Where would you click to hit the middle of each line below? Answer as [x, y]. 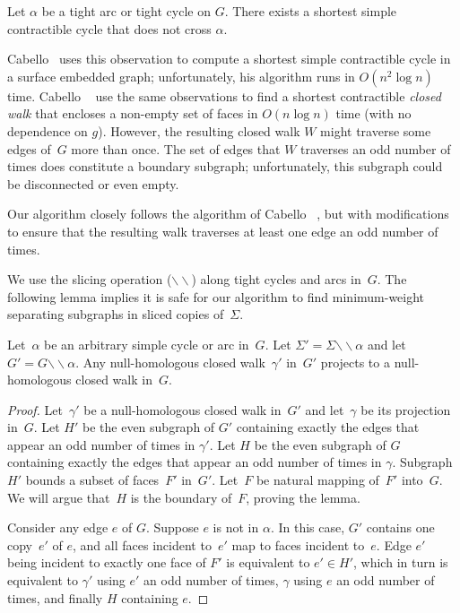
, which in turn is [401, 562]
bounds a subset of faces [92, 480]
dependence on [48, 130]
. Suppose [172, 527]
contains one [400, 527]
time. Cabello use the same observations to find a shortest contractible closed [224, 95]
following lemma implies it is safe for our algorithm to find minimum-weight [216, 296]
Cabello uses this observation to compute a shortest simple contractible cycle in [229, 59]
